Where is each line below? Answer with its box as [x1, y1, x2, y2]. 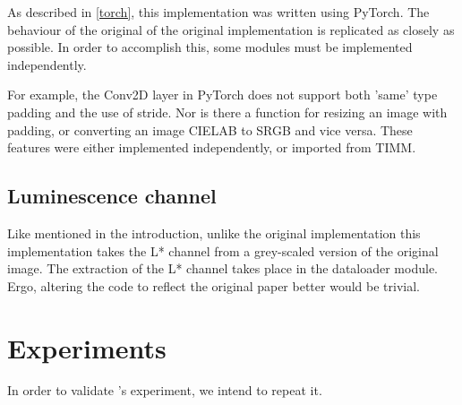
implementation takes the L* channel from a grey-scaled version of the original [7, 241, 439, 260]
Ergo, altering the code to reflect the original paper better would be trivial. [7, 276, 420, 295]
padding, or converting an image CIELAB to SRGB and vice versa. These [7, 120, 413, 139]
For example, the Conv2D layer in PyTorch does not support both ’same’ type [7, 85, 438, 104]
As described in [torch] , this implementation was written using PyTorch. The [7, 3, 430, 21]
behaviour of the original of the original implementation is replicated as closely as [7, 20, 455, 39]
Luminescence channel [7, 182, 217, 210]
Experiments [7, 329, 167, 366]
